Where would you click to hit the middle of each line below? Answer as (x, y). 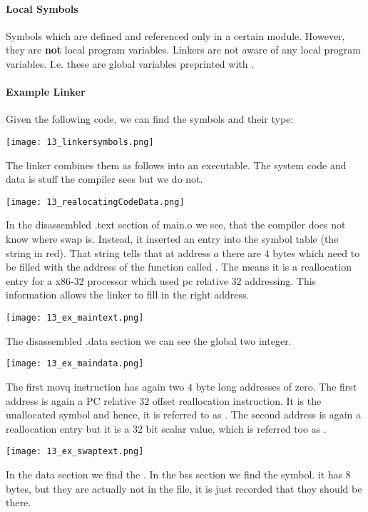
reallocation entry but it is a (68, 428)
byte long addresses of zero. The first (276, 386)
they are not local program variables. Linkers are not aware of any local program (184, 50)
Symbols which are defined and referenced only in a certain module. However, (175, 35)
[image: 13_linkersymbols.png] (80, 142)
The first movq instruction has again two (95, 386)
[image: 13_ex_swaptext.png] (75, 452)
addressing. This (281, 280)
